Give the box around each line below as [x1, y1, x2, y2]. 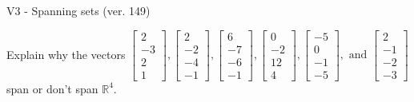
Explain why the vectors [6, 45, 126, 62]
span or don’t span [6, 80, 98, 96]
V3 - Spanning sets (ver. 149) [6, 2, 151, 18]
